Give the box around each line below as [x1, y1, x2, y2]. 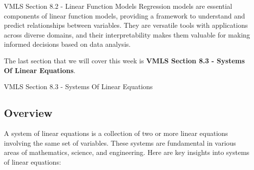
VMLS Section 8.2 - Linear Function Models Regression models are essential [4, 1, 233, 11]
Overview [4, 105, 53, 120]
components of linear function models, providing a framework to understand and [4, 10, 245, 20]
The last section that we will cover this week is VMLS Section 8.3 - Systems [4, 55, 245, 65]
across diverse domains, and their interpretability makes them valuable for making [4, 29, 250, 39]
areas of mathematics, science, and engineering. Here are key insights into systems [4, 147, 250, 157]
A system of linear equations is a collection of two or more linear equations [4, 128, 228, 138]
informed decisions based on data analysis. [4, 39, 131, 49]
